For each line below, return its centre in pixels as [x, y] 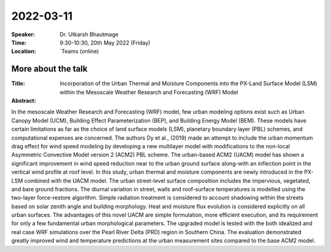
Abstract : [24, 101]
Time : [19, 42]
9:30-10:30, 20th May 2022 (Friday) [105, 42]
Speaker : [23, 34]
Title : [18, 83]
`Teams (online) [79, 52]
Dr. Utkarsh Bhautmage [89, 34]
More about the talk [50, 69]
